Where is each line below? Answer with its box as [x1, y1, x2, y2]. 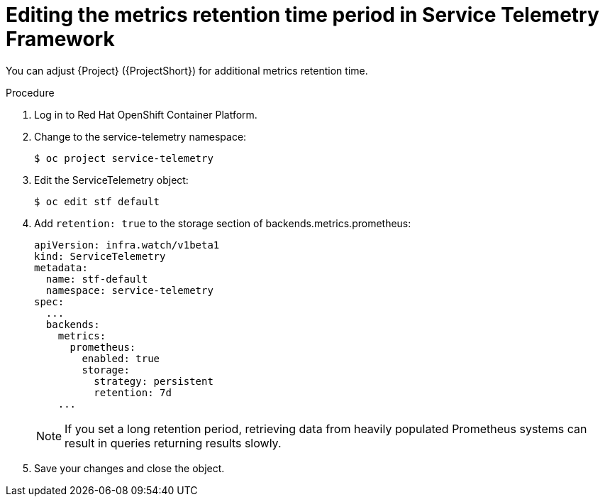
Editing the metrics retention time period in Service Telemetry [6, 3, 599, 27]
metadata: [34, 261, 88, 273]
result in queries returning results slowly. [65, 435, 282, 450]
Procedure [6, 86, 55, 99]
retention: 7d [94, 386, 172, 398]
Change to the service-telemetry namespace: [34, 130, 247, 143]
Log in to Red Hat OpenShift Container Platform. [34, 108, 257, 121]
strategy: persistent [94, 375, 213, 387]
